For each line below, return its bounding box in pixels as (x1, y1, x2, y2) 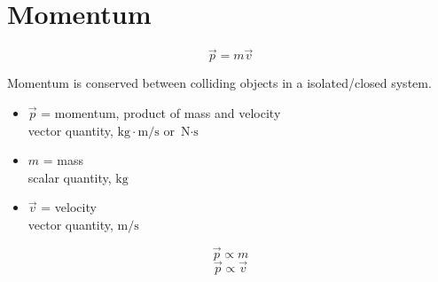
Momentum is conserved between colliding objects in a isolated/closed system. (7, 74, 432, 92)
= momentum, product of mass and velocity (41, 103, 281, 121)
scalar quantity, (27, 168, 112, 186)
